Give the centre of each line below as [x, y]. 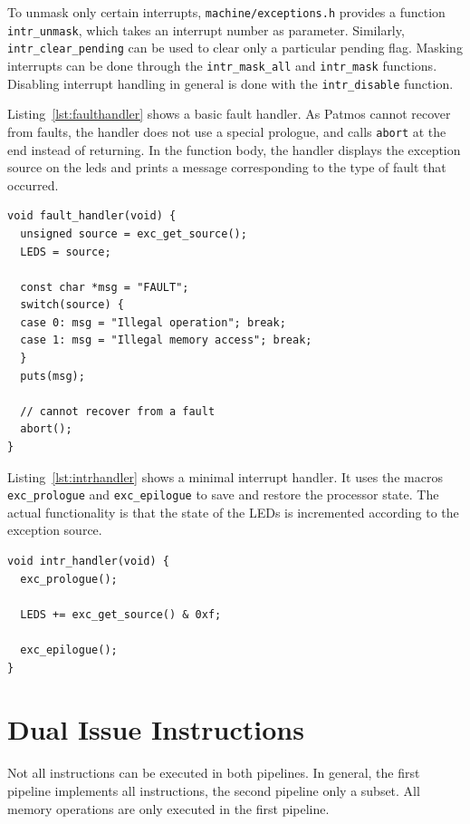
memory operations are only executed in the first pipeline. [168, 808]
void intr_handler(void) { [88, 562]
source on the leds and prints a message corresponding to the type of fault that [227, 167]
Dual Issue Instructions [156, 729]
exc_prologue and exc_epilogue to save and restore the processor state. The [223, 494]
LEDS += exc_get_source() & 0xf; [121, 614]
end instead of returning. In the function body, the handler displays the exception [234, 149]
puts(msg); [53, 376]
